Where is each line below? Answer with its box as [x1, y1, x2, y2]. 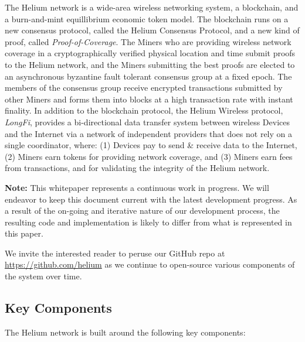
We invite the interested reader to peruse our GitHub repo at [5, 247, 225, 259]
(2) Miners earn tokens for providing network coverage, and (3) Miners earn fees [5, 150, 293, 162]
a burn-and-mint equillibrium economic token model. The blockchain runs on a [5, 12, 289, 25]
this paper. [5, 227, 43, 240]
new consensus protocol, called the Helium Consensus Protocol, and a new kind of [5, 24, 300, 36]
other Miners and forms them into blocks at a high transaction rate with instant [5, 93, 293, 105]
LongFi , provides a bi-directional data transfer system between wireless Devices [5, 115, 290, 128]
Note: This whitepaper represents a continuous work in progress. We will [5, 181, 269, 193]
